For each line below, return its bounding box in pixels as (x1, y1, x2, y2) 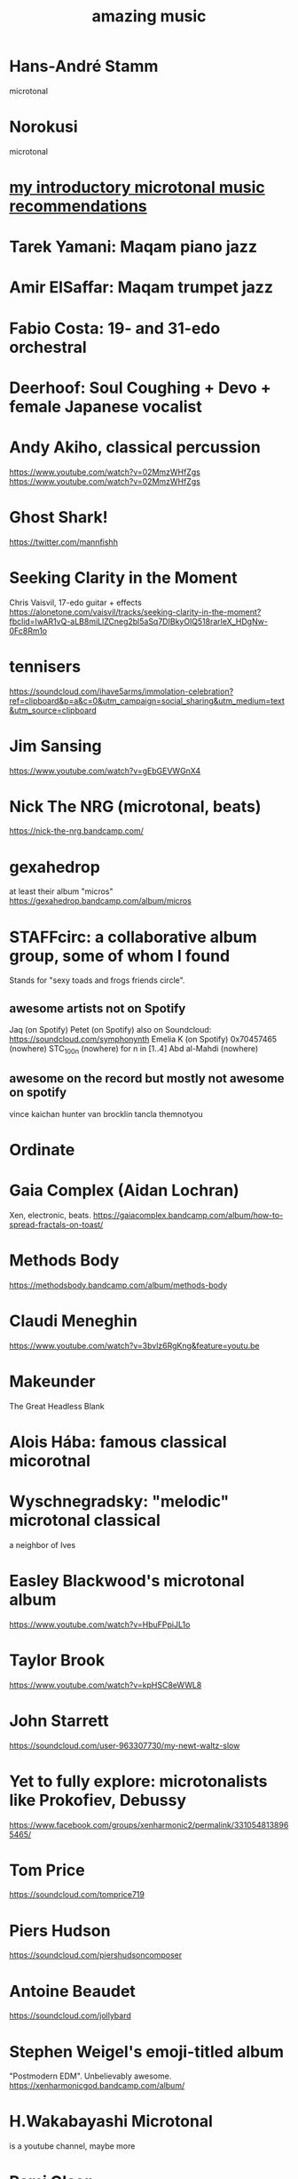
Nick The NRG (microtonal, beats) (9, 796, 262, 817)
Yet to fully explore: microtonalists (9, 1771, 268, 1792)
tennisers (9, 656, 82, 676)
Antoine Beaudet (9, 1981, 136, 2001)
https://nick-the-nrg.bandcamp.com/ (9, 826, 145, 836)
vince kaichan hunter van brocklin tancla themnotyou (9, 1108, 204, 1119)
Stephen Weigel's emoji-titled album (9, 2041, 285, 2062)
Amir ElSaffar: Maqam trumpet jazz (9, 277, 273, 298)
